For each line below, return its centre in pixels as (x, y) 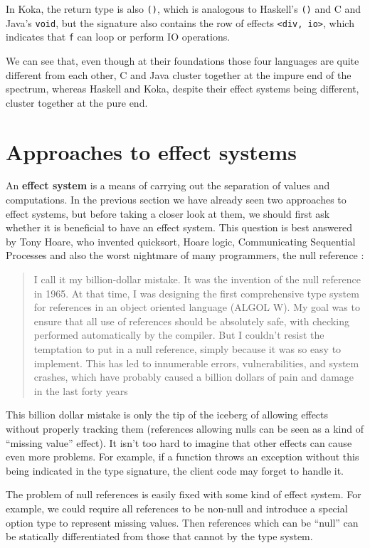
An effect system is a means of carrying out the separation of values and (168, 185)
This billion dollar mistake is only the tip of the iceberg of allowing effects (167, 415)
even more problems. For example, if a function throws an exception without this (183, 457)
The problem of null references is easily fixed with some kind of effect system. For (184, 494)
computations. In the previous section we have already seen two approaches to (176, 200)
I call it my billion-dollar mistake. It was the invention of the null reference (197, 279)
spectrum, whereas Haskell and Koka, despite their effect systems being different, (183, 89)
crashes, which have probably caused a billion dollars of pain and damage (194, 377)
